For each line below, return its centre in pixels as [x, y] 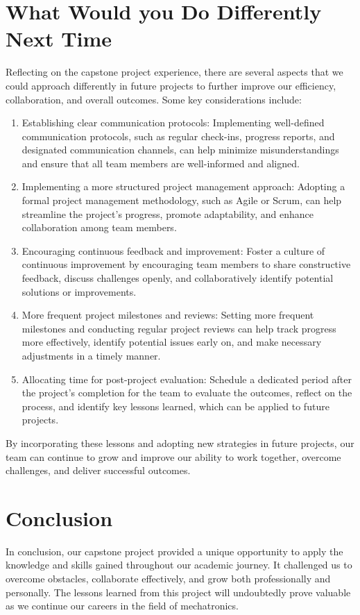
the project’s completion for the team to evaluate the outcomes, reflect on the [187, 393]
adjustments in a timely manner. [91, 355]
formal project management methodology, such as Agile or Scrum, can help [182, 200]
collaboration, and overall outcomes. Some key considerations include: [154, 99]
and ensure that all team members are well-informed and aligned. [161, 163]
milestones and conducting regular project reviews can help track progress [179, 328]
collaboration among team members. [99, 227]
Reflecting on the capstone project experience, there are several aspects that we [174, 72]
